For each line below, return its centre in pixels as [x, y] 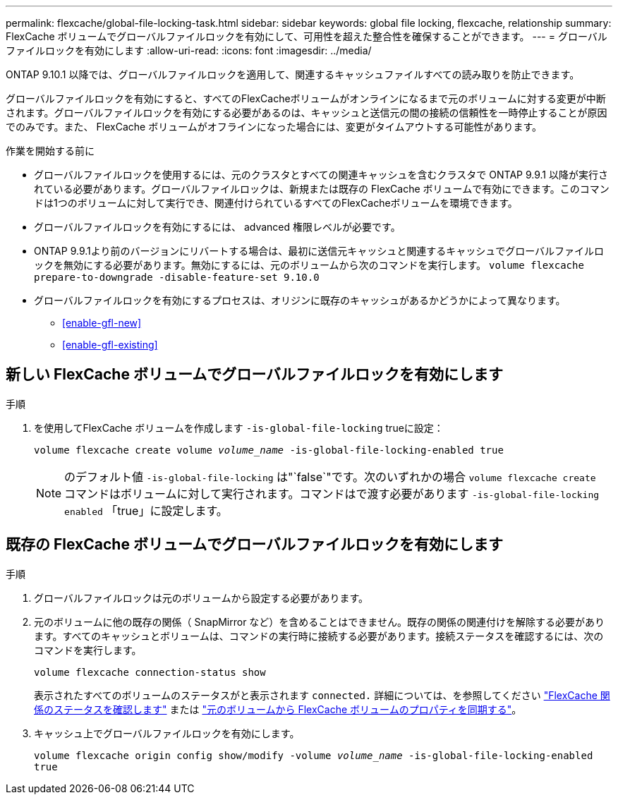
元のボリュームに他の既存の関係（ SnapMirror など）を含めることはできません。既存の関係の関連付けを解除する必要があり [319, 622]
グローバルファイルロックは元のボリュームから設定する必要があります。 [201, 598]
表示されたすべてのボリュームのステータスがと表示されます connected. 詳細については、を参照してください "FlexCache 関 [322, 695]
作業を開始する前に [50, 151]
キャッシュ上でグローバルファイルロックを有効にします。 [167, 733]
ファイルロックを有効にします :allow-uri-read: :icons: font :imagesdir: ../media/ [189, 50]
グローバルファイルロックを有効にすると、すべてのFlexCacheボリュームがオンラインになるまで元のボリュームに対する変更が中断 [306, 98]
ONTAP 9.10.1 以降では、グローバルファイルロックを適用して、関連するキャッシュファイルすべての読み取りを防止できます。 [293, 74]
